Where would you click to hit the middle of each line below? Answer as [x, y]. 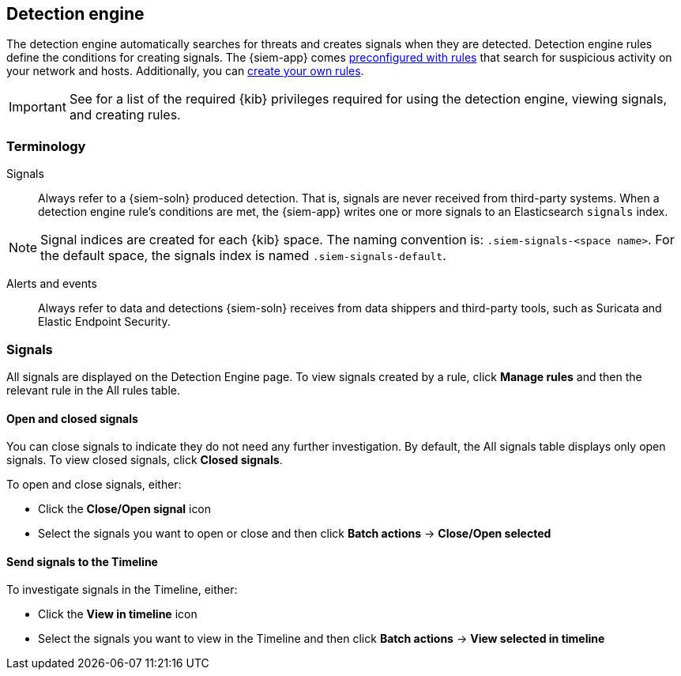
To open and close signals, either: [94, 485]
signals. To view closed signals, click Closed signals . [145, 460]
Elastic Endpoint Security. [104, 322]
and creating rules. [125, 115]
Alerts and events [52, 284]
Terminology [46, 146]
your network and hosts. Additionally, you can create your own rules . [185, 71]
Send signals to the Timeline [82, 561]
